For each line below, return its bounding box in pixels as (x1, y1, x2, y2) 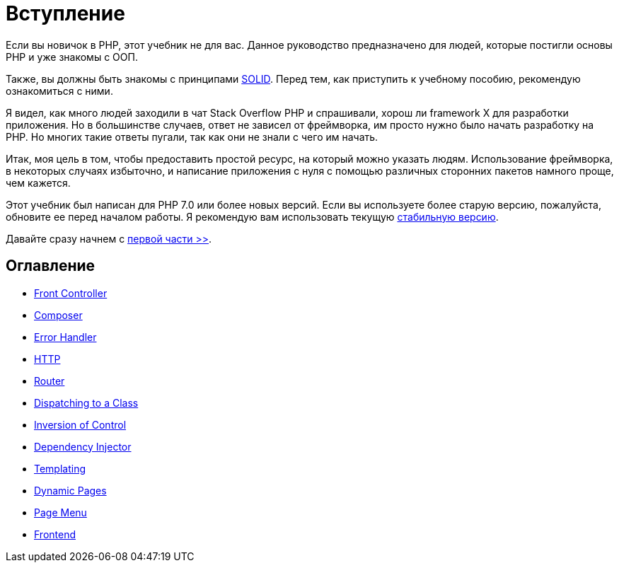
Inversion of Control (34, 418, 127, 431)
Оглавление (6, 257, 96, 275)
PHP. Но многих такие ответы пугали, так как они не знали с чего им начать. (6, 130, 378, 143)
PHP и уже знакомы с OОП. (6, 50, 138, 63)
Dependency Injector (34, 440, 132, 453)
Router (34, 374, 65, 387)
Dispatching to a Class (34, 396, 139, 409)
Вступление (6, 1, 125, 25)
